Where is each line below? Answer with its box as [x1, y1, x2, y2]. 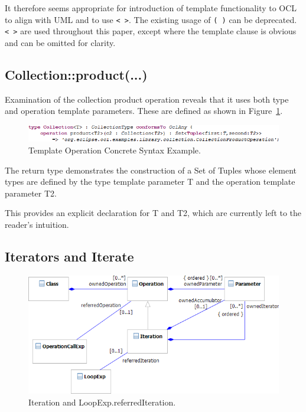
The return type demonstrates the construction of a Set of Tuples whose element [5, 164, 297, 176]
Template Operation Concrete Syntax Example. [28, 143, 201, 156]
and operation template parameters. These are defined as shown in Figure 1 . [5, 104, 283, 117]
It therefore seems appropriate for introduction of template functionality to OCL [5, 2, 297, 14]
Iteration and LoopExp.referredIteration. [28, 395, 176, 408]
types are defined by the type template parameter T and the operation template [5, 175, 295, 188]
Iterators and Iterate [5, 247, 134, 265]
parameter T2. [5, 187, 57, 199]
